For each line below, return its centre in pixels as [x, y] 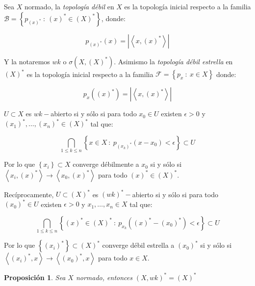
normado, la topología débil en [69, 6]
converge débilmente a [106, 164]
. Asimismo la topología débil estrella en [173, 61]
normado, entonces [104, 277]
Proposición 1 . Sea [35, 277]
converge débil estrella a [138, 245]
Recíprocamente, [29, 194]
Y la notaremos [27, 61]
